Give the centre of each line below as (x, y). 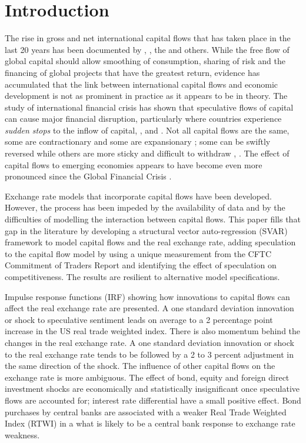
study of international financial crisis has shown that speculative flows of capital (149, 107)
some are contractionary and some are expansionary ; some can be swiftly (138, 141)
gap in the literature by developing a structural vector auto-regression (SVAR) (146, 230)
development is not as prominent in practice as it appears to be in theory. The (146, 96)
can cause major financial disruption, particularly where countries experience (143, 119)
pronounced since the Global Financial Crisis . (88, 176)
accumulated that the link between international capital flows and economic (142, 84)
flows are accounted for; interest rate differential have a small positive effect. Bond (153, 400)
